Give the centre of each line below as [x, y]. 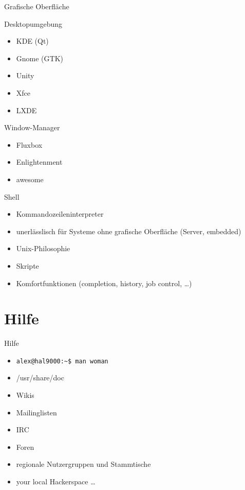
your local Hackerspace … [56, 482]
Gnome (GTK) [40, 58]
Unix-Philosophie [43, 248]
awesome [30, 179]
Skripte [27, 265]
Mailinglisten [36, 412]
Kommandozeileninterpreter [60, 214]
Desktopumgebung [33, 23]
